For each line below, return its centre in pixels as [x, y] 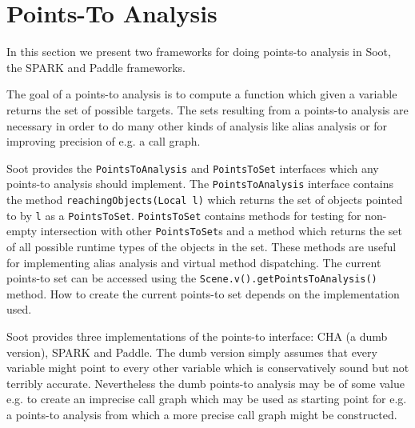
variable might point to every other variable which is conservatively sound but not [208, 368]
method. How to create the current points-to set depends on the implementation [203, 293]
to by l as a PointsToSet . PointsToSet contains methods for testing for [184, 215]
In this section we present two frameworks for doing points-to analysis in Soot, [199, 52]
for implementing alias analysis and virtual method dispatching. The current [194, 262]
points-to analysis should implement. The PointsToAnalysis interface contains [200, 184]
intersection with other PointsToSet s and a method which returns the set [221, 231]
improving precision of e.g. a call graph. [104, 141]
